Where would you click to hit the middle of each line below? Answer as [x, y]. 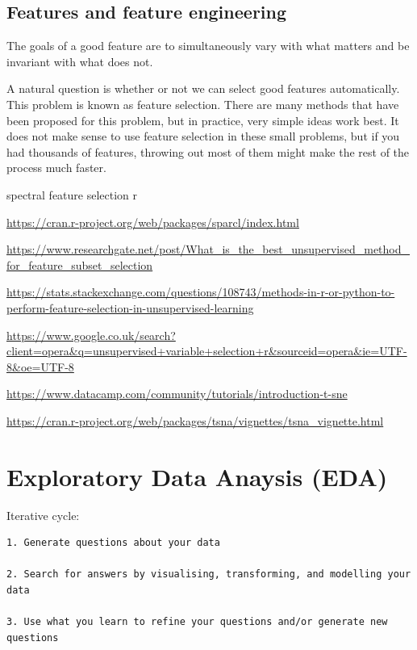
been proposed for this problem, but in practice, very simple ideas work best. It [203, 120]
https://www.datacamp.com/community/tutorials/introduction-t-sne [177, 394]
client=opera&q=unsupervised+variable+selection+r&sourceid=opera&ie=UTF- [207, 351]
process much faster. [56, 168]
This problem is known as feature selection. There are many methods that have [203, 104]
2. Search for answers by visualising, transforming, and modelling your [209, 575]
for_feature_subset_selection [80, 264]
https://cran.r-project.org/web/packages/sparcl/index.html [153, 222]
